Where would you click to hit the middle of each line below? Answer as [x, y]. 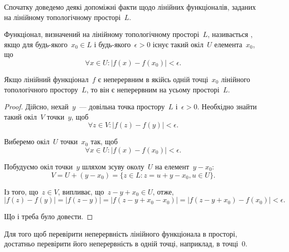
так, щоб [104, 141]
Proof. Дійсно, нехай [36, 106]
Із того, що [21, 191]
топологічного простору [41, 89]
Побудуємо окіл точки [38, 166]
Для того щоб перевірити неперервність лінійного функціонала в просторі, [121, 233]
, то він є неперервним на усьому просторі [153, 89]
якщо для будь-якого [36, 44]
